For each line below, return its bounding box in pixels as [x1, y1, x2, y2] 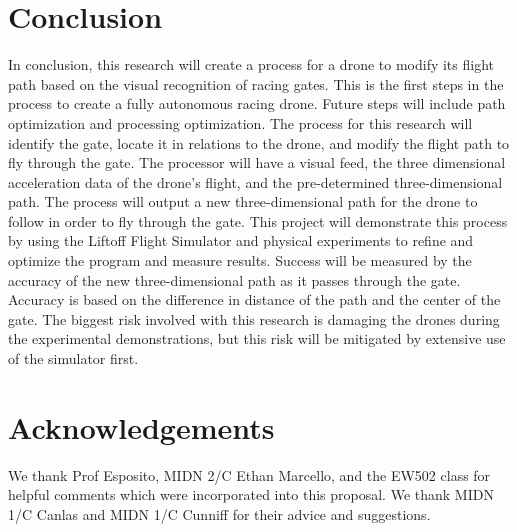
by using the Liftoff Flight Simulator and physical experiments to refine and [8, 230, 474, 251]
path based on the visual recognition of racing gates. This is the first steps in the [8, 73, 504, 94]
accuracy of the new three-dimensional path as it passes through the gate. [8, 269, 461, 290]
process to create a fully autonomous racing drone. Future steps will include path [8, 93, 506, 114]
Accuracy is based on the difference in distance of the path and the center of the [8, 289, 501, 310]
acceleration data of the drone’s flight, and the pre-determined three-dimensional [8, 171, 503, 192]
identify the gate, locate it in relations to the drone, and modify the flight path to [8, 132, 510, 153]
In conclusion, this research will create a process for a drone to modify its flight [8, 54, 495, 75]
